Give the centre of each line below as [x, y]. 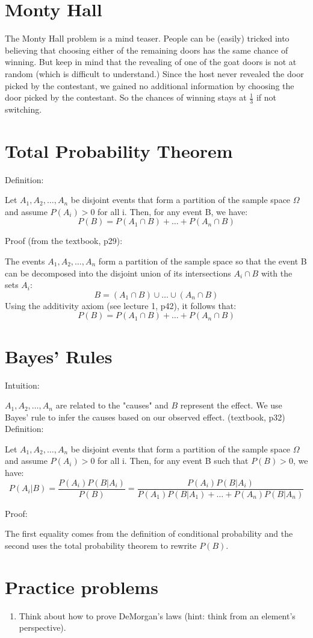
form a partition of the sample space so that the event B [203, 261]
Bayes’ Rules [59, 356]
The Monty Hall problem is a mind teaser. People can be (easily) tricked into [147, 38]
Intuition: [22, 385]
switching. [23, 109]
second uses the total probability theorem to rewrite [101, 545]
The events [25, 261]
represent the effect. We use [231, 405]
